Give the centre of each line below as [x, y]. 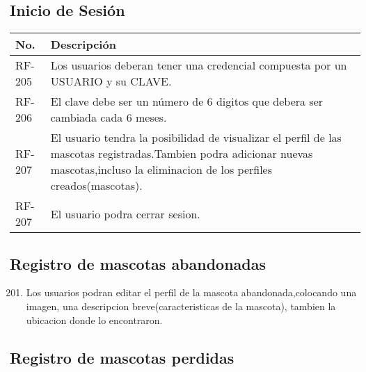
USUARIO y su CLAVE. [111, 81]
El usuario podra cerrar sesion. [125, 213]
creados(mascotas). [96, 186]
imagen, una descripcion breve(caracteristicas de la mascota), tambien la [181, 306]
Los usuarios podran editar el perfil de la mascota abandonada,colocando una [191, 292]
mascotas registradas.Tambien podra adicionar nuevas [182, 154]
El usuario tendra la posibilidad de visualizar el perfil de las [196, 138]
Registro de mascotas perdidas [122, 357]
